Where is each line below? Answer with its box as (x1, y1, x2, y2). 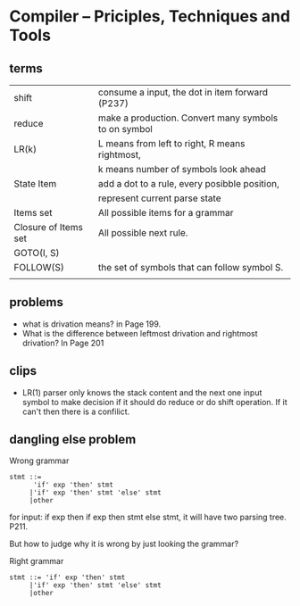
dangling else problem (9, 432, 137, 447)
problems (9, 295, 64, 310)
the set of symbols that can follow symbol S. (97, 261, 284, 273)
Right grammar (9, 556, 64, 567)
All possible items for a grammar (97, 207, 234, 219)
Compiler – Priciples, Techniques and (9, 6, 291, 27)
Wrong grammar (9, 455, 70, 466)
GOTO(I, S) (13, 247, 60, 259)
